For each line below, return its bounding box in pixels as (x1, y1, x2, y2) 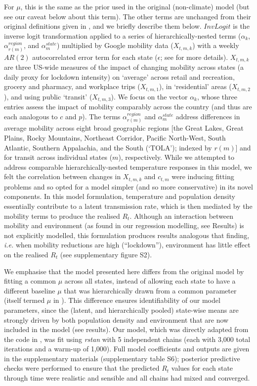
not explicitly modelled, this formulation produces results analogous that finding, (4, 230, 250, 240)
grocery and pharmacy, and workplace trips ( (4, 81, 140, 92)
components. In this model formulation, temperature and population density (4, 191, 235, 201)
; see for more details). (160, 51, 228, 62)
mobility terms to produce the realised (4, 210, 120, 221)
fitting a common (4, 276, 56, 286)
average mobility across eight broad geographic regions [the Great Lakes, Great (4, 123, 244, 133)
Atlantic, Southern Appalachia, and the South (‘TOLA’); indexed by (4, 142, 212, 152)
